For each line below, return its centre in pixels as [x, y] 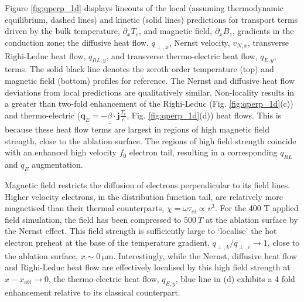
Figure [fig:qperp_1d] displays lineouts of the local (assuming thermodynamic [144, 8]
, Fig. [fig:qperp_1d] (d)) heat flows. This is [204, 115]
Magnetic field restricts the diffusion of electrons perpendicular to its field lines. [148, 184]
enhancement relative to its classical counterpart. [93, 292]
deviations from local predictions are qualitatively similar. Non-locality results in [150, 92]
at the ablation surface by [252, 219]
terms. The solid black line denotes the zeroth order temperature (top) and [139, 69]
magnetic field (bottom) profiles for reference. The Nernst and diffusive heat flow [150, 80]
